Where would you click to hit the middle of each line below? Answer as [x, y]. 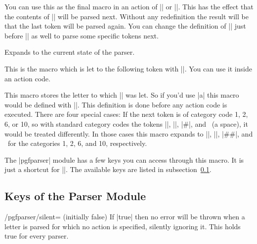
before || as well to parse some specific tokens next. [82, 35]
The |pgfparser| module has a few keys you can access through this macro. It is [124, 159]
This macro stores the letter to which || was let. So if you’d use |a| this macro [122, 95]
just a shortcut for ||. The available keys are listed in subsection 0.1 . [108, 169]
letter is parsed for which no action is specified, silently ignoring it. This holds [123, 226]
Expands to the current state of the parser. [70, 52]
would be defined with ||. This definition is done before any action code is [116, 104]
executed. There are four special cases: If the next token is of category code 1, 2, [126, 114]
